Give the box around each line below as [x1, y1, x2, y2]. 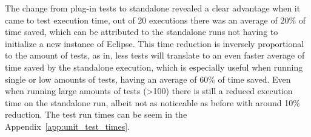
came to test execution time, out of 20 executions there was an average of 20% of [5, 13, 306, 26]
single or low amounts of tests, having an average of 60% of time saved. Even [5, 72, 291, 85]
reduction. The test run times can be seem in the [5, 108, 187, 121]
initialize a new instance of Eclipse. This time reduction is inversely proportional [5, 37, 304, 49]
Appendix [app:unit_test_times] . [5, 119, 130, 132]
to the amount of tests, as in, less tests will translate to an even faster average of [5, 49, 305, 62]
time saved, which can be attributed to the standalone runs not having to [5, 25, 278, 38]
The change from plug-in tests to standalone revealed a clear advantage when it [5, 2, 301, 14]
